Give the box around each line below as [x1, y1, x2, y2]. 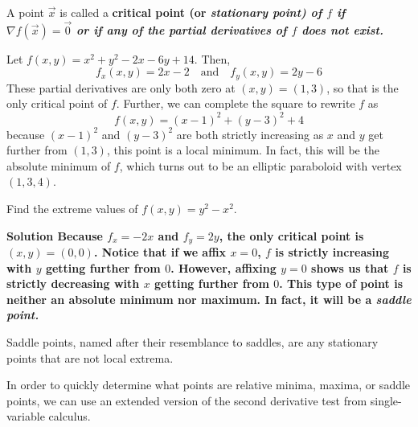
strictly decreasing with [6, 275, 140, 292]
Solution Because [6, 227, 103, 244]
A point [6, 4, 45, 20]
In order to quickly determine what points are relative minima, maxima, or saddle [6, 376, 411, 393]
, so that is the [326, 79, 399, 96]
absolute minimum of [6, 157, 111, 174]
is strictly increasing [275, 243, 390, 260]
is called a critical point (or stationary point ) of [59, 4, 322, 20]
